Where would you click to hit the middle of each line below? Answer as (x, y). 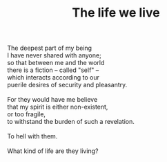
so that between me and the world (56, 63)
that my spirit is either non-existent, (58, 107)
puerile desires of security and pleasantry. (67, 85)
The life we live (116, 13)
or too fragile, (27, 114)
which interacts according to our (53, 78)
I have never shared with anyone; (54, 55)
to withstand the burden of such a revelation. (71, 122)
